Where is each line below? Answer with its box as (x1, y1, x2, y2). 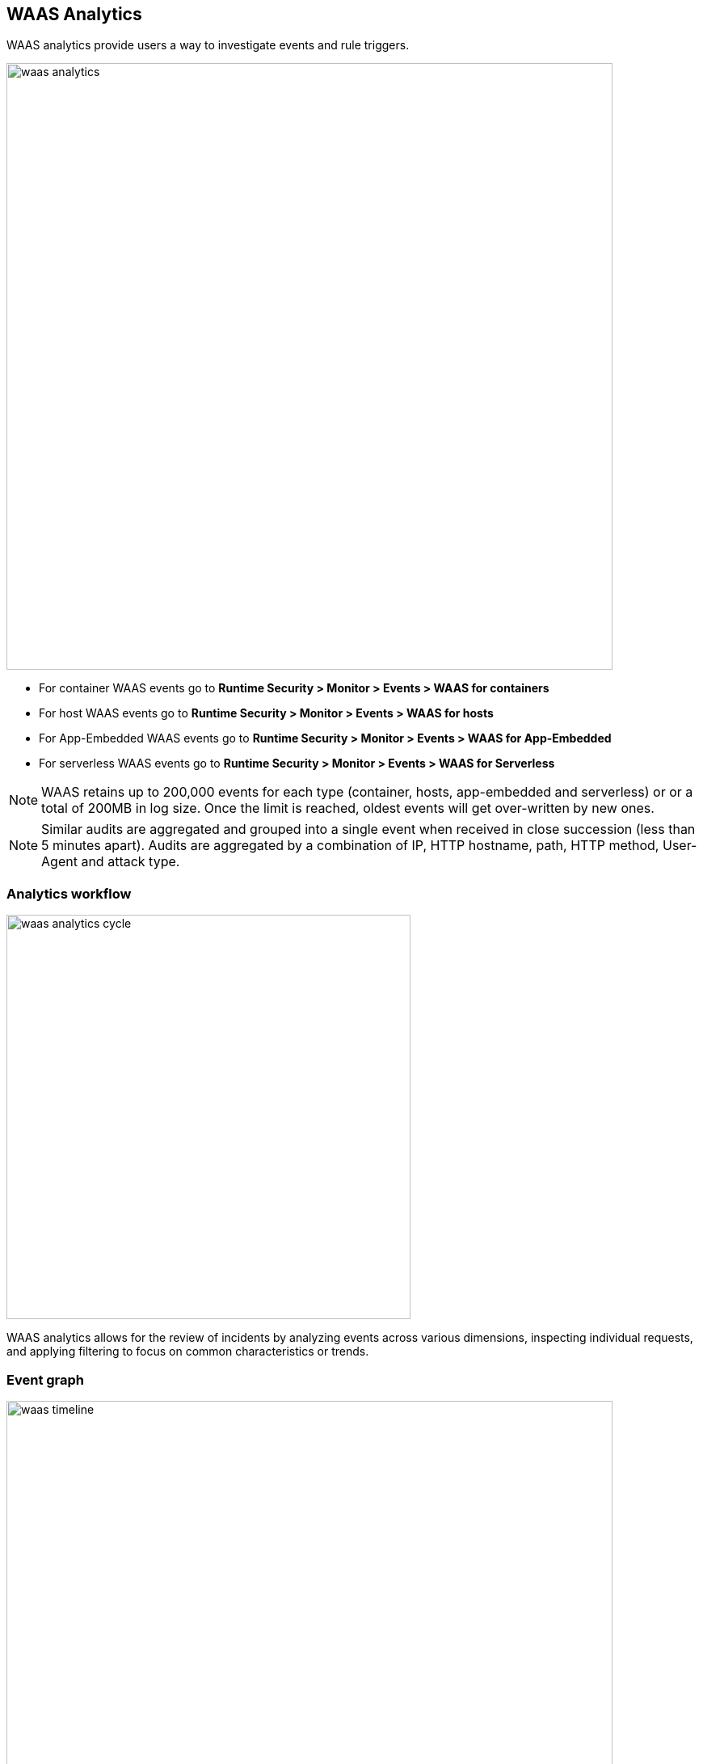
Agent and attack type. (41, 853, 180, 870)
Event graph (6, 1371, 85, 1388)
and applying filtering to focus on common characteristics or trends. (6, 1344, 369, 1359)
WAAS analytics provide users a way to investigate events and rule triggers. (6, 38, 410, 53)
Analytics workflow (6, 885, 132, 902)
